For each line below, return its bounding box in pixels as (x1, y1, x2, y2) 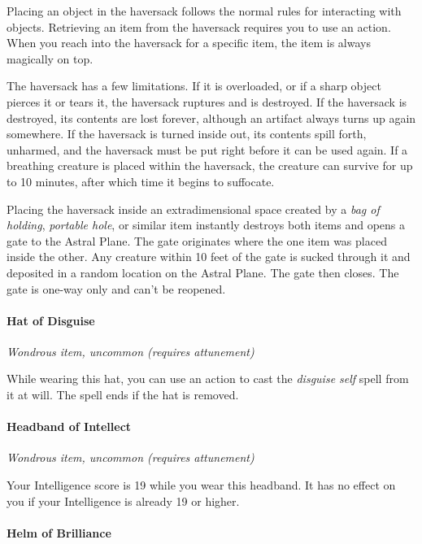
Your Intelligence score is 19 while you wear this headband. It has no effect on (7, 477, 396, 494)
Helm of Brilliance (7, 524, 111, 541)
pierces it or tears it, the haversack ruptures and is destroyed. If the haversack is (7, 93, 407, 110)
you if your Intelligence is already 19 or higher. (7, 492, 240, 509)
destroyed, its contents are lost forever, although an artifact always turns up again (7, 109, 416, 126)
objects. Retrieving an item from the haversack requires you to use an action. (7, 18, 391, 35)
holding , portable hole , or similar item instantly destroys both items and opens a (7, 216, 406, 233)
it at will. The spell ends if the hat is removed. (7, 386, 239, 403)
